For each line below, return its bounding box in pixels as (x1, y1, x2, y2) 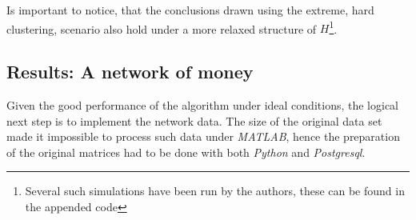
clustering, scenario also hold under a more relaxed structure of (6, 20, 317, 37)
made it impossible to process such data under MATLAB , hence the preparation (6, 128, 400, 145)
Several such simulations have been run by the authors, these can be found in (25, 182, 405, 199)
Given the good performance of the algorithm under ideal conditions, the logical (6, 97, 398, 114)
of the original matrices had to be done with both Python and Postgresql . (6, 143, 366, 160)
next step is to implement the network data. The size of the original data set (6, 112, 382, 129)
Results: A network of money (6, 59, 254, 84)
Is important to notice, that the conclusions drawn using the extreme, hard (6, 2, 374, 18)
